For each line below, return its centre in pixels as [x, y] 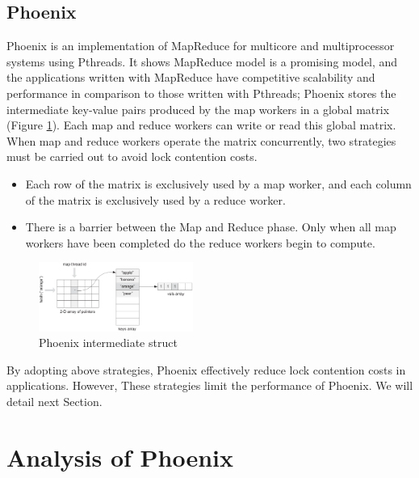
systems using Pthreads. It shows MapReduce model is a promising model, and [202, 61]
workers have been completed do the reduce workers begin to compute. [200, 242]
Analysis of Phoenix [120, 457]
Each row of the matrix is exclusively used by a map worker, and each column [218, 183]
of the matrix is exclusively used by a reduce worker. [155, 199]
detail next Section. [54, 402]
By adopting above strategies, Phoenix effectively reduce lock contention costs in [206, 369]
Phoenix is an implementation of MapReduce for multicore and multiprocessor [201, 46]
